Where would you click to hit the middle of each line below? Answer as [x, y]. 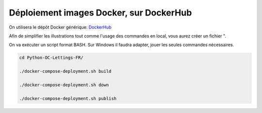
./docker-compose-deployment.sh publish [68, 98]
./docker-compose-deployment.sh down [64, 85]
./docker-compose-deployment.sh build [65, 71]
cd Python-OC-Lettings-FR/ [51, 58]
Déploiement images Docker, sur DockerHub [100, 13]
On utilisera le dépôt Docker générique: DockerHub [60, 27]
